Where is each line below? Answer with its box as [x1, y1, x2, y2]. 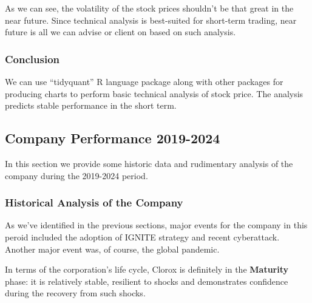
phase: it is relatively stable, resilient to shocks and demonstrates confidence [5, 274, 288, 287]
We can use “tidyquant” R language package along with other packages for [5, 75, 283, 87]
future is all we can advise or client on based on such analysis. [5, 26, 236, 38]
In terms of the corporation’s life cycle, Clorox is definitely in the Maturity [5, 263, 289, 276]
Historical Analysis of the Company [5, 195, 183, 210]
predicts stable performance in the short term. [5, 99, 177, 112]
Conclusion [5, 51, 59, 66]
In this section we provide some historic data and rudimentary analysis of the [5, 157, 293, 169]
